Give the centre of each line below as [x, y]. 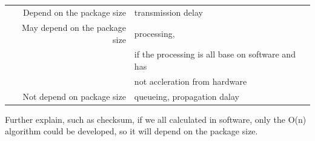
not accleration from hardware [191, 81]
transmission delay [168, 12]
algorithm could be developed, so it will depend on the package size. [131, 131]
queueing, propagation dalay [187, 96]
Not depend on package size [74, 96]
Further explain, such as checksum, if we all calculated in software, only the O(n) [156, 119]
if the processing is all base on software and [215, 54]
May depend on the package [74, 27]
